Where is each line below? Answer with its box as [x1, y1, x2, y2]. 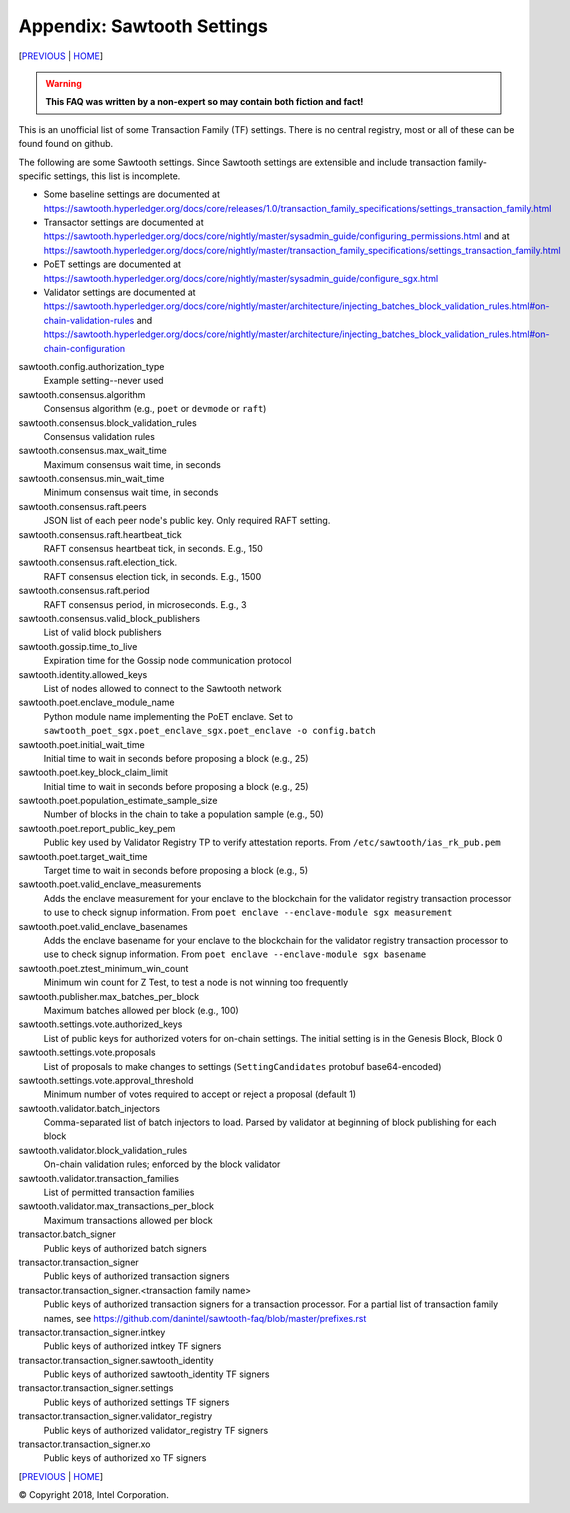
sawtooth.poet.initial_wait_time [18, 738, 145, 750]
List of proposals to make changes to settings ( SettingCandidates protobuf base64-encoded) [43, 1060, 442, 1072]
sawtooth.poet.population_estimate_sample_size [18, 795, 218, 807]
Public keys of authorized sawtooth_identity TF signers [43, 1368, 270, 1380]
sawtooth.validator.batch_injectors [18, 1102, 160, 1114]
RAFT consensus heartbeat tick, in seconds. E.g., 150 [43, 543, 264, 555]
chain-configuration [43, 342, 126, 354]
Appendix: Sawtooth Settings [18, 15, 269, 37]
